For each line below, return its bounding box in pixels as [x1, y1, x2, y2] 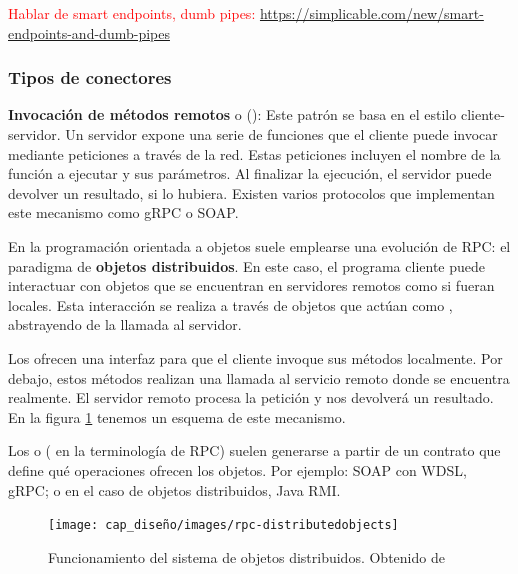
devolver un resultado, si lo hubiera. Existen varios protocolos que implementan [8, 182, 495, 203]
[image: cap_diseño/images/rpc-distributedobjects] [48, 518, 399, 533]
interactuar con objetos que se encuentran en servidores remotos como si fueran [8, 275, 495, 296]
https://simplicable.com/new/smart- [259, 3, 484, 23]
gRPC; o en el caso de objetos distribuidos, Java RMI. [8, 479, 341, 500]
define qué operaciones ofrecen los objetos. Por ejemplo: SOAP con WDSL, [8, 459, 467, 480]
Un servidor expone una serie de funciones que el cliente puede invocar [65, 124, 498, 144]
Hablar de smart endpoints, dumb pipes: [8, 3, 256, 23]
